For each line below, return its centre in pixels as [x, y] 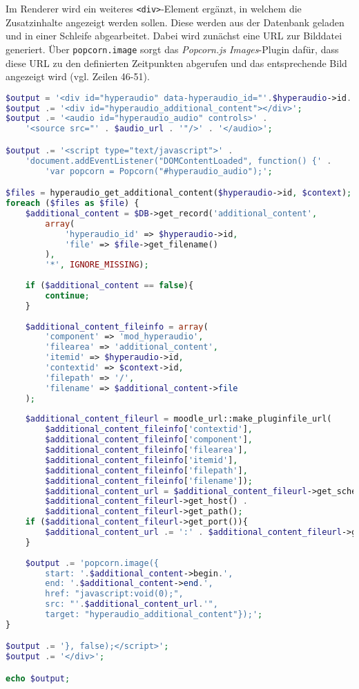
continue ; [67, 295]
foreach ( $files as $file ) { [72, 203]
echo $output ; [38, 678]
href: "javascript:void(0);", [114, 594]
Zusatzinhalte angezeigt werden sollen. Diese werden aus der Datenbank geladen [175, 22]
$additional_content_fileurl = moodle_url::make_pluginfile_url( [178, 419]
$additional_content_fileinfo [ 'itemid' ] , [142, 460]
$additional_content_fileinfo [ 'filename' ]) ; [149, 481]
